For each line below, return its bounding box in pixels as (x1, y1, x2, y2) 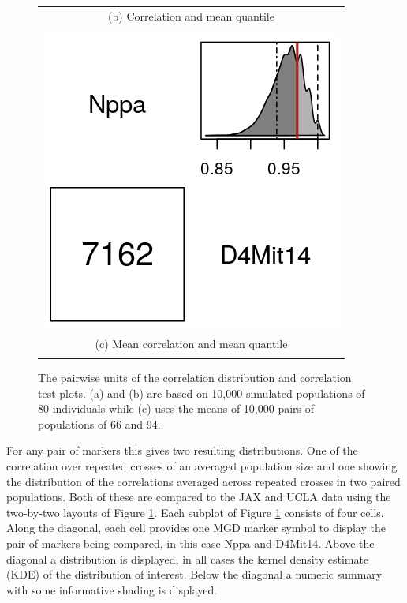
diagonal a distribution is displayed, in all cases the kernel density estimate (6, 550, 369, 567)
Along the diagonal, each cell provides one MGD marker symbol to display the (6, 519, 386, 536)
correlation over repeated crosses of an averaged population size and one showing (6, 458, 398, 474)
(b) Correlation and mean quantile (108, 7, 274, 24)
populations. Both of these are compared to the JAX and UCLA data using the (6, 489, 391, 505)
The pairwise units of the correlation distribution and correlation (38, 369, 352, 386)
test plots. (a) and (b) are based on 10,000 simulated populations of (38, 384, 365, 401)
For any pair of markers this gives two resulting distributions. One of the (6, 442, 358, 459)
